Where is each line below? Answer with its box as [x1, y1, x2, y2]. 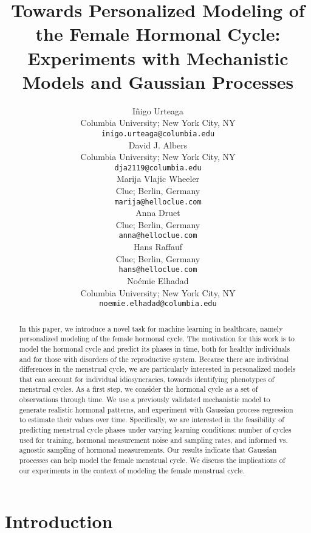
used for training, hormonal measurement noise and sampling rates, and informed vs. [19, 434, 288, 445]
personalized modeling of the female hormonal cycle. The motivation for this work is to [19, 333, 295, 344]
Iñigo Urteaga [132, 104, 184, 117]
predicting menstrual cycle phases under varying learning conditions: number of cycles [19, 425, 292, 435]
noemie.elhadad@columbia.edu [99, 299, 217, 308]
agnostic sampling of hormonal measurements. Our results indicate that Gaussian [19, 445, 277, 455]
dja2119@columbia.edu [114, 163, 202, 172]
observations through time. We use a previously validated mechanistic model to [19, 394, 270, 405]
